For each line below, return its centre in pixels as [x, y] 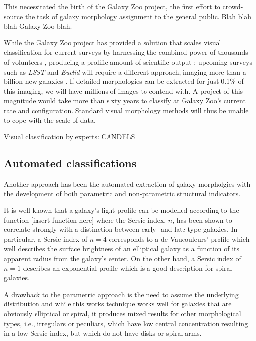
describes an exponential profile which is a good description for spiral [128, 268]
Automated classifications [70, 163]
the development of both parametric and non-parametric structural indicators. [122, 193]
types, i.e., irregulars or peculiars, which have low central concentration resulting [126, 323]
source [14, 16]
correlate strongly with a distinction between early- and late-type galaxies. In [121, 229]
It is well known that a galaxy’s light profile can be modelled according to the [122, 210]
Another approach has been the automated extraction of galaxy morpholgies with [127, 183]
